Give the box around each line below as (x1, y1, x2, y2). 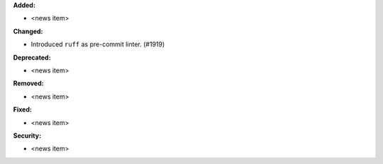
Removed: (13, 79, 44, 88)
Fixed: (13, 105, 32, 114)
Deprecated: (13, 53, 51, 62)
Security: (13, 131, 42, 140)
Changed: (13, 27, 43, 35)
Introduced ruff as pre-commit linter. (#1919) (30, 40, 165, 49)
